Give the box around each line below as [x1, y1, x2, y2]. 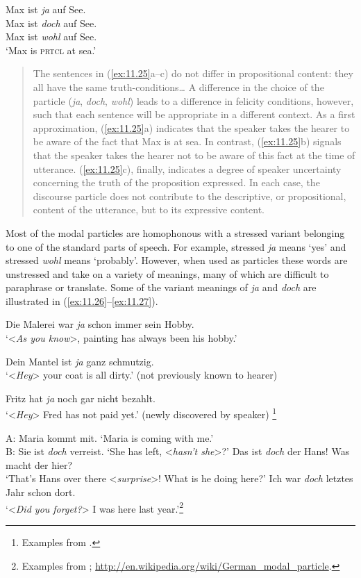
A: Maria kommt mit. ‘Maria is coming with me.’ [6, 430, 214, 445]
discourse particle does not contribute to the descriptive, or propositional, [33, 188, 346, 203]
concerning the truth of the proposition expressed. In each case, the [33, 175, 320, 190]
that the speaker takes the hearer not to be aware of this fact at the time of [33, 147, 355, 162]
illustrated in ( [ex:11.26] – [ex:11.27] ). [6, 293, 158, 308]
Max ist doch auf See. [6, 15, 97, 30]
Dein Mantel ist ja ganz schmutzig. [6, 354, 154, 368]
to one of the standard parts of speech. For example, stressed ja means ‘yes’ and [6, 239, 346, 254]
